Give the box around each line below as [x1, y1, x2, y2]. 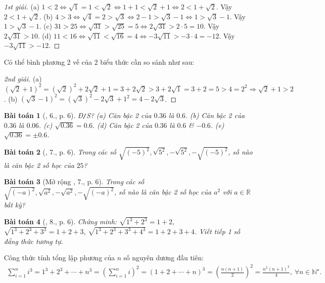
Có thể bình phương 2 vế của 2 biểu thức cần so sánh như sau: [4, 56, 194, 67]
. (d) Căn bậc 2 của [93, 120, 152, 130]
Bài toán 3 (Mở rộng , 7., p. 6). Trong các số [4, 176, 144, 187]
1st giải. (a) [4, 1, 40, 11]
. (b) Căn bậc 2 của [185, 110, 245, 121]
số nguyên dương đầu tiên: [123, 252, 204, 263]
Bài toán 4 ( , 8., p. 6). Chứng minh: [4, 216, 117, 227]
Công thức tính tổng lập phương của [4, 252, 115, 263]
